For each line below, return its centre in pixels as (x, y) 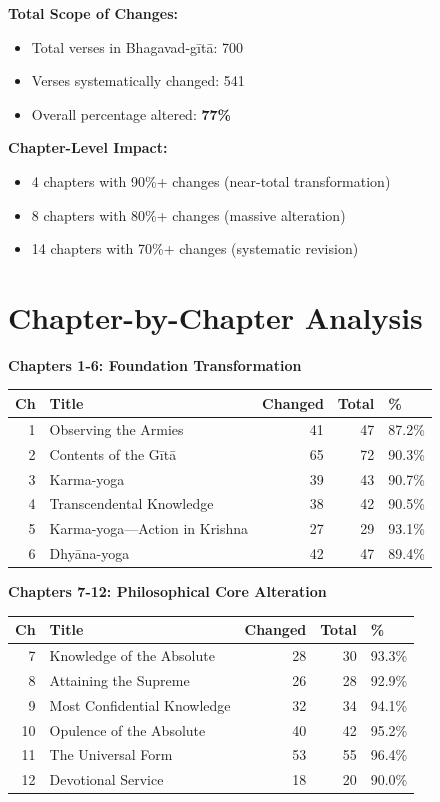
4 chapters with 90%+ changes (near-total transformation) (211, 180)
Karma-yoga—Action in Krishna (149, 528)
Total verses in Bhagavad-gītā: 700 (137, 46)
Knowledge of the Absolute (132, 655)
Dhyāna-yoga (89, 553)
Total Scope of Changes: (93, 13)
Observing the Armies (116, 428)
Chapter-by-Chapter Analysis (215, 316)
